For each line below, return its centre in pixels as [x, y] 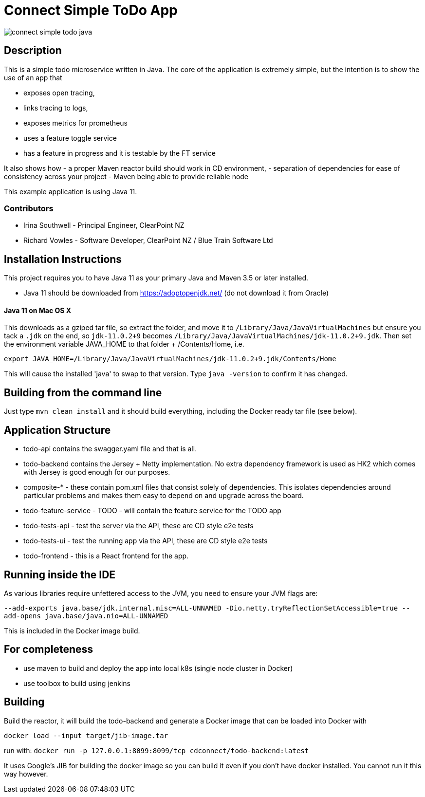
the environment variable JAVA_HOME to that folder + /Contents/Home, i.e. [124, 344]
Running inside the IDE [60, 575]
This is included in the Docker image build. [72, 630]
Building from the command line [83, 392]
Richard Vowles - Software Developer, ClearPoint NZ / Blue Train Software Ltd [148, 241]
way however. [26, 774]
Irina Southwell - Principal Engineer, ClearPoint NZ [104, 225]
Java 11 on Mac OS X [38, 310]
